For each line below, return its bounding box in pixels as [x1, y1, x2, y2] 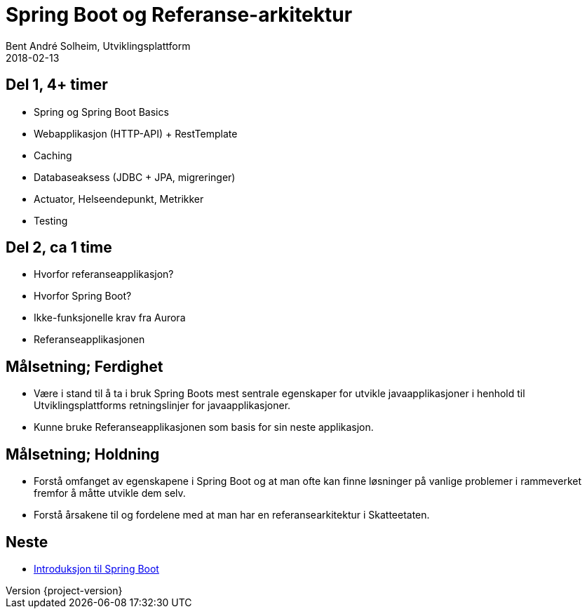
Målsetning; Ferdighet [6, 357, 163, 375]
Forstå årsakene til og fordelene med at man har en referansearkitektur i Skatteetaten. [34, 509, 430, 521]
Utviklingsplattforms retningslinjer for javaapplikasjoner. [34, 399, 291, 412]
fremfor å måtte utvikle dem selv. [34, 487, 186, 500]
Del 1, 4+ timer [6, 76, 108, 94]
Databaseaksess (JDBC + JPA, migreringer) [34, 171, 236, 183]
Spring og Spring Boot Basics [34, 105, 169, 118]
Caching [34, 149, 72, 161]
